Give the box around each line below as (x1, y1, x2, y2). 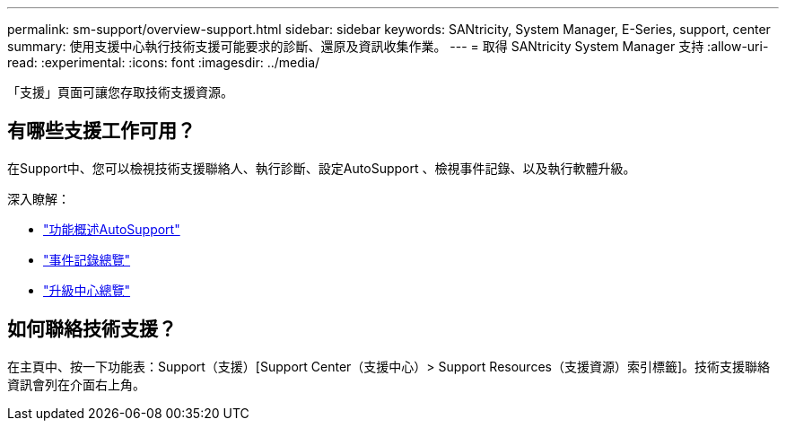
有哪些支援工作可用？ (7, 119, 196, 143)
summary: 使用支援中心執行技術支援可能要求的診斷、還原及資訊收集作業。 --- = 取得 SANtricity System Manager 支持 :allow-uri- (7, 39, 769, 54)
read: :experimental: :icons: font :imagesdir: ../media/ (7, 55, 320, 70)
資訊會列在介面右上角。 (7, 376, 145, 392)
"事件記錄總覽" (43, 251, 131, 267)
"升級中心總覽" (43, 282, 131, 298)
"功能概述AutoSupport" (43, 221, 180, 237)
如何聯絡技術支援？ (7, 318, 177, 341)
